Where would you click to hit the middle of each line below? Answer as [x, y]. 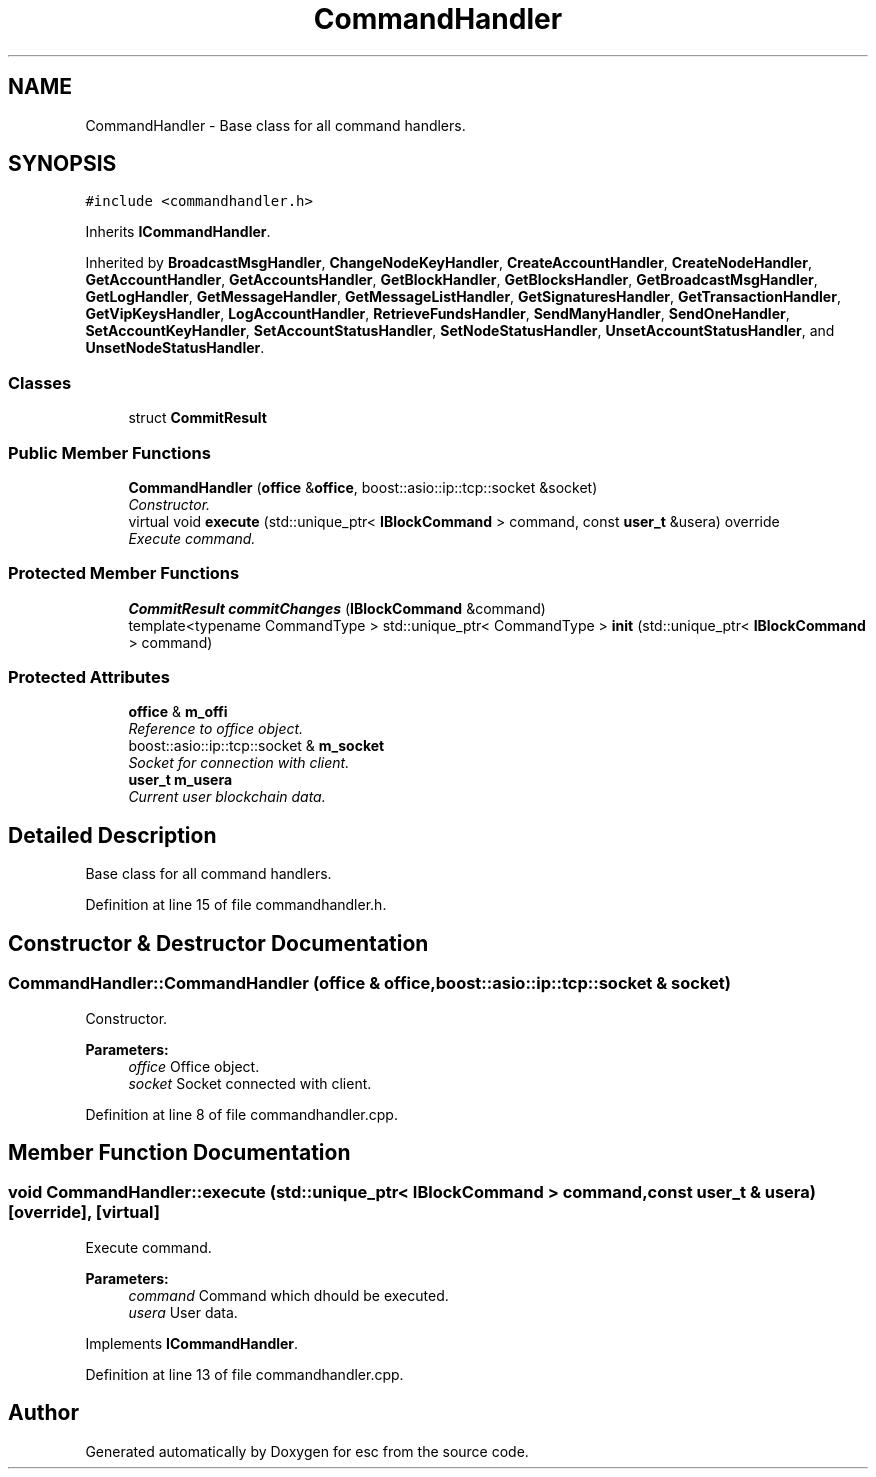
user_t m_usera [180, 780]
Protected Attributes [89, 677]
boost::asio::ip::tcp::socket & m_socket [256, 746]
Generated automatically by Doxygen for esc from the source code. [307, 1451]
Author [43, 1413]
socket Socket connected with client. [250, 1083]
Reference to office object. [216, 729]
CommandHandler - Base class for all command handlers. [275, 125]
